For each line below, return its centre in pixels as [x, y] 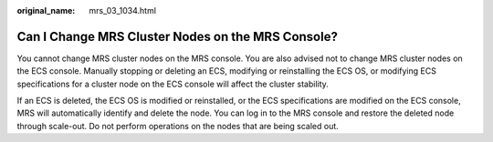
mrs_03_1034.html [123, 10]
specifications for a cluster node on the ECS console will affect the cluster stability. [173, 84]
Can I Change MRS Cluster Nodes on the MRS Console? [177, 36]
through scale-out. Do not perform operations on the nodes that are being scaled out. [178, 126]
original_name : [46, 10]
